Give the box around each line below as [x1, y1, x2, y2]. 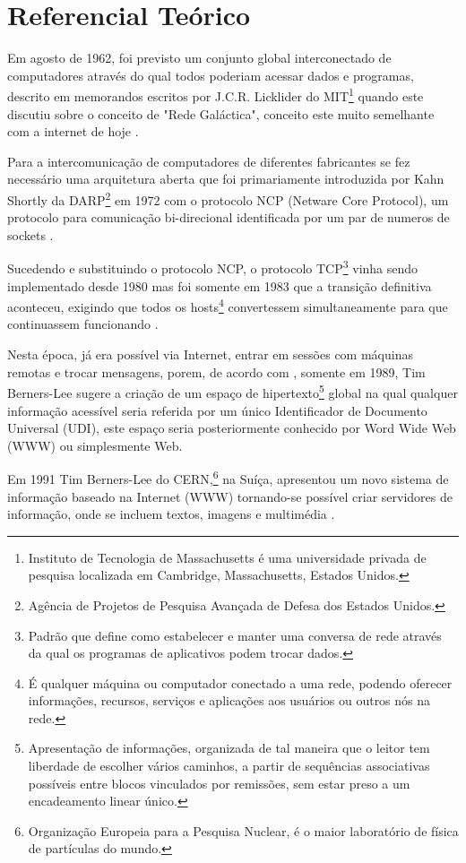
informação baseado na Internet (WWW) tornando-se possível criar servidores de [7, 487, 453, 505]
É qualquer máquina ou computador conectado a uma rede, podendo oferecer [28, 673, 453, 692]
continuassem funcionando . [7, 315, 159, 333]
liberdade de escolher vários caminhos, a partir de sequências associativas [28, 756, 430, 775]
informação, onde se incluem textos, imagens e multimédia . [7, 505, 335, 523]
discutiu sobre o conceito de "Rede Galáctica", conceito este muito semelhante [7, 104, 435, 123]
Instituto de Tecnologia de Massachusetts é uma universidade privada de [28, 548, 427, 566]
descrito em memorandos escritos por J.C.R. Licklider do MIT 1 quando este [7, 84, 424, 105]
